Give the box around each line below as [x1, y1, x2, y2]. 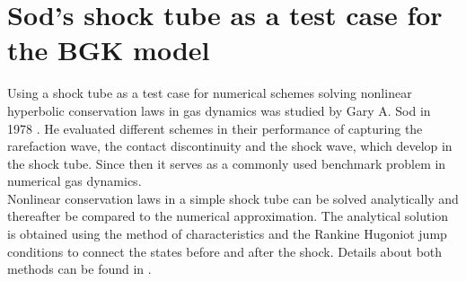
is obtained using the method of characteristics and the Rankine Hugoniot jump [7, 224, 447, 243]
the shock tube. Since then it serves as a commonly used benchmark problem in [7, 154, 446, 172]
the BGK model [7, 31, 210, 68]
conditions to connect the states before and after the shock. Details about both [7, 241, 443, 260]
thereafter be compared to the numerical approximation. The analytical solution [7, 206, 449, 225]
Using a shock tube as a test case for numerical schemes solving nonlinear [7, 83, 412, 102]
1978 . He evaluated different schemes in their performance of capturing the [7, 119, 423, 137]
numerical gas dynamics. [7, 171, 142, 190]
